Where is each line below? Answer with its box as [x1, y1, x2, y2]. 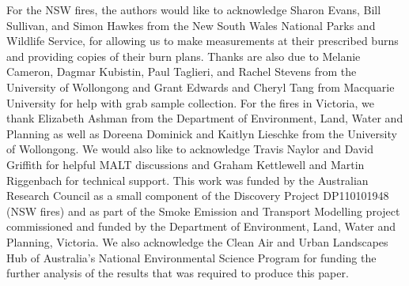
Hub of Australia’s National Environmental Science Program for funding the [6, 249, 377, 265]
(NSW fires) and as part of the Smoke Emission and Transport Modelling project [6, 202, 400, 219]
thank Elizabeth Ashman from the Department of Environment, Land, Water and [6, 110, 403, 126]
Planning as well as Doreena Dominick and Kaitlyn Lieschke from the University [6, 125, 397, 141]
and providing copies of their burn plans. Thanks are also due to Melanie [6, 47, 361, 64]
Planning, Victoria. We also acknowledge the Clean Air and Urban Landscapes [6, 233, 388, 250]
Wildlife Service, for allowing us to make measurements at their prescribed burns [6, 32, 399, 49]
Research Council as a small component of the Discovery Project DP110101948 [6, 187, 389, 204]
